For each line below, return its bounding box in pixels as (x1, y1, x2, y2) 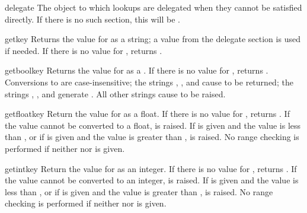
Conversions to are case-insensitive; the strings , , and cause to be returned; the (5, 75, 293, 88)
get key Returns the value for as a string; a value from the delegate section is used (5, 33, 300, 45)
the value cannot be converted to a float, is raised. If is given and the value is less (5, 119, 301, 131)
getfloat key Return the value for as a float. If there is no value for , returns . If (5, 107, 290, 120)
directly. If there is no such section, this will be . (5, 12, 180, 25)
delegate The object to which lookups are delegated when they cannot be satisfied (5, 1, 302, 13)
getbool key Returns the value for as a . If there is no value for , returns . (5, 64, 268, 77)
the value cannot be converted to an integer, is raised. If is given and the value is (5, 174, 299, 186)
